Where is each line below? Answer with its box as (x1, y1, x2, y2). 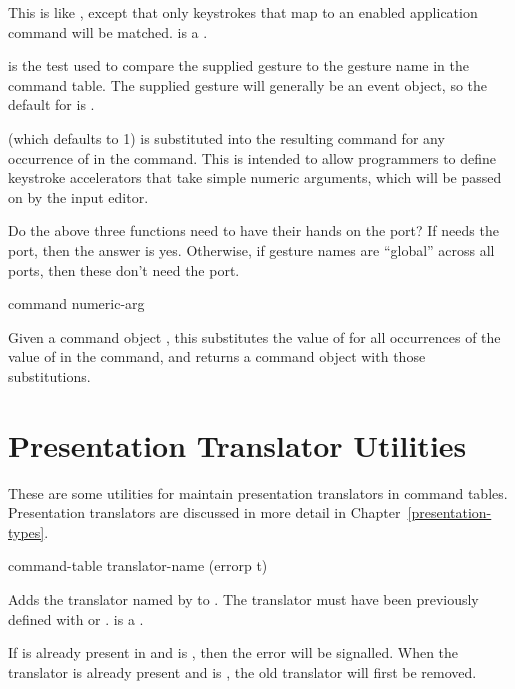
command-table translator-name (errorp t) (8, 555, 268, 576)
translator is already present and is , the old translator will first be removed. (8, 661, 477, 682)
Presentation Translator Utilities (8, 424, 467, 465)
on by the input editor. (8, 186, 149, 207)
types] (8, 521, 45, 542)
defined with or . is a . (8, 608, 144, 629)
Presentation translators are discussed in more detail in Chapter (8, 502, 401, 523)
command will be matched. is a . (8, 21, 208, 42)
